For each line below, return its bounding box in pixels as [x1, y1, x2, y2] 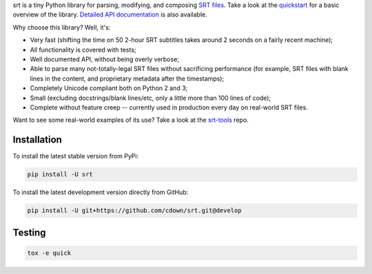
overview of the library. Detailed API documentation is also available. [12, 10, 207, 19]
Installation [12, 134, 62, 146]
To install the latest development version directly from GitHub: [12, 188, 189, 196]
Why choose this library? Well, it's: [12, 23, 111, 31]
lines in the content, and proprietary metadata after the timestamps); [30, 74, 225, 83]
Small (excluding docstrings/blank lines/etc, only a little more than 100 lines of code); [30, 94, 271, 102]
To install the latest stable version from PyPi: [12, 152, 139, 160]
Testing [12, 226, 46, 238]
